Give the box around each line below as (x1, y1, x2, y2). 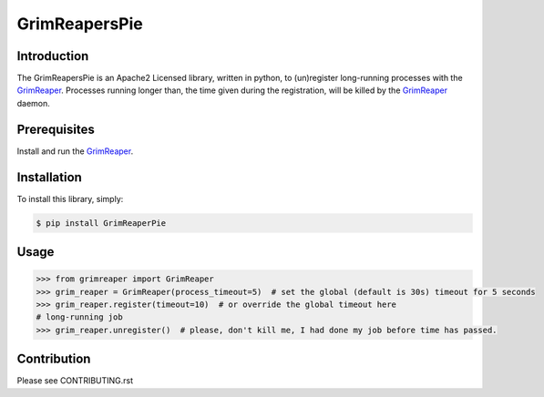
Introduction (16, 48, 89, 64)
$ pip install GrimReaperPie (36, 218, 167, 228)
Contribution (16, 351, 91, 367)
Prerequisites (16, 121, 95, 137)
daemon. (16, 97, 50, 108)
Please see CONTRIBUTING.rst (16, 375, 134, 386)
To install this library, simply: (16, 193, 124, 204)
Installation (16, 169, 82, 185)
